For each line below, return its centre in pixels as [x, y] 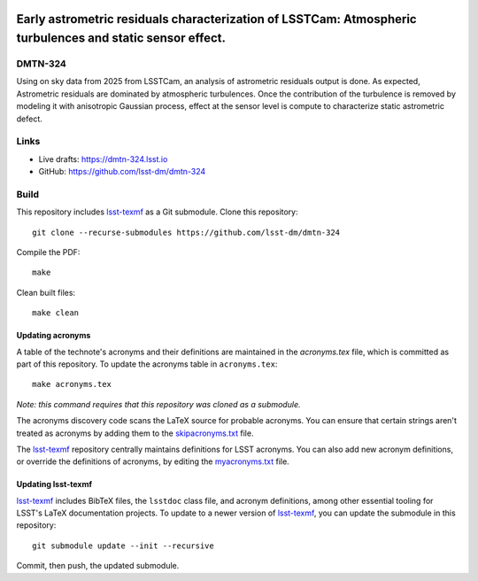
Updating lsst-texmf [54, 484]
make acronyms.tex [72, 384]
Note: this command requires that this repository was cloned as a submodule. [158, 404]
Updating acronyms [54, 336]
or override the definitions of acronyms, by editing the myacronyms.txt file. [153, 461]
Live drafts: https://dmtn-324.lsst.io [103, 159]
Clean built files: [46, 292]
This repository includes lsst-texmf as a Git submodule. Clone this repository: [157, 212]
